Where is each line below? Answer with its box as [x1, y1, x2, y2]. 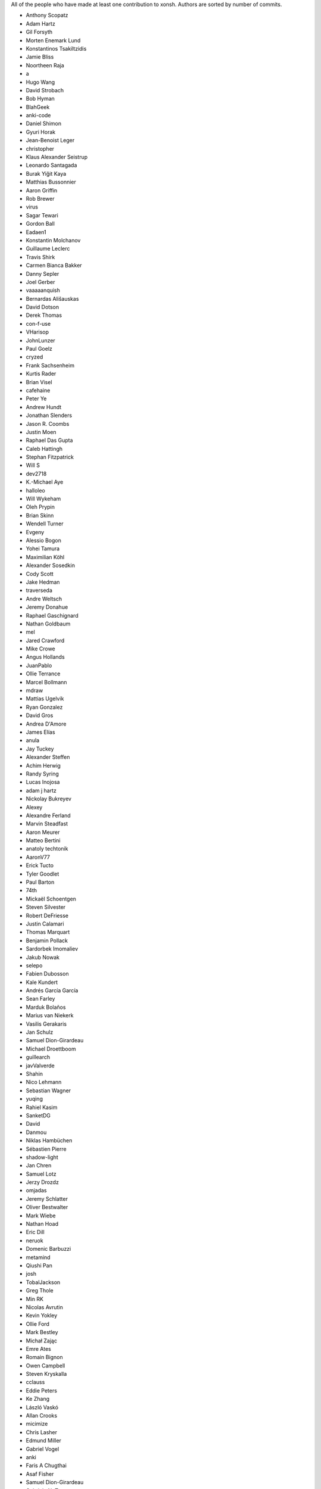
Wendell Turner [26, 520, 64, 527]
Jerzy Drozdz [26, 1179, 59, 1186]
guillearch [26, 1054, 51, 1061]
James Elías [26, 728, 56, 736]
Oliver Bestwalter [26, 1204, 68, 1211]
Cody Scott [26, 570, 53, 577]
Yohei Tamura [26, 545, 60, 552]
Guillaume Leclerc [26, 245, 71, 253]
